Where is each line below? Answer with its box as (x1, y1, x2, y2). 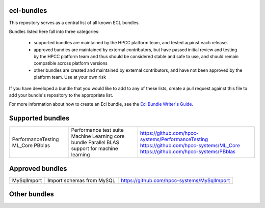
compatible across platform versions (33, 60, 108, 66)
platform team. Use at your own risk (33, 74, 106, 80)
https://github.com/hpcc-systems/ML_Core (140, 142, 240, 149)
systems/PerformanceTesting (140, 136, 208, 143)
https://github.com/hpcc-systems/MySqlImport (121, 177, 230, 184)
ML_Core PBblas (12, 142, 50, 149)
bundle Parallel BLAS (71, 139, 120, 146)
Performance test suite (71, 127, 124, 134)
